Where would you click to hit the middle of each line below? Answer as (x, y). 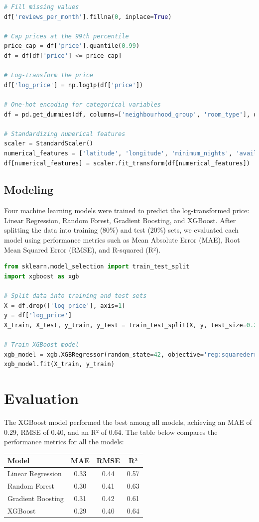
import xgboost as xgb (42, 276)
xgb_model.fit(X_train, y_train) (59, 364)
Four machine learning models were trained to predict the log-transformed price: (127, 210)
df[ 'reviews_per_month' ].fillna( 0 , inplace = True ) (88, 17)
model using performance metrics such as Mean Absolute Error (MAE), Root (122, 240)
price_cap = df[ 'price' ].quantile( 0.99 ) (72, 46)
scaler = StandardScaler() (49, 144)
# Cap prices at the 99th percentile (66, 36)
